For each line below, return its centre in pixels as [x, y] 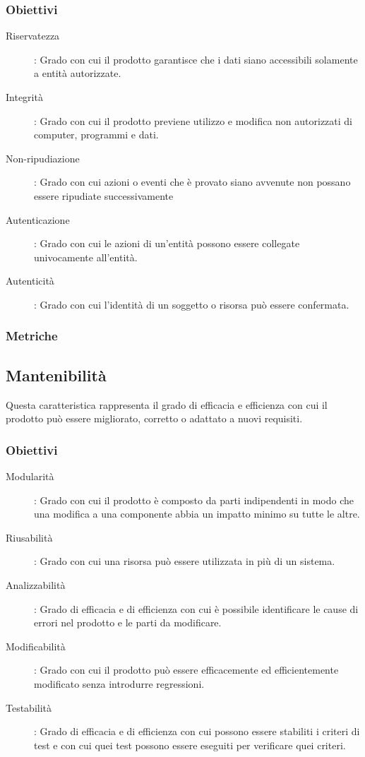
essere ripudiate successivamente [104, 195]
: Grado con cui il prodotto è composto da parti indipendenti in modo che [194, 500]
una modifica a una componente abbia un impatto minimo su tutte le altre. [197, 514]
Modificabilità [36, 646]
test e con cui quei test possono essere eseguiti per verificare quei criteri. [190, 745]
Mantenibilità [56, 375]
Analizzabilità [36, 584]
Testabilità [29, 707]
